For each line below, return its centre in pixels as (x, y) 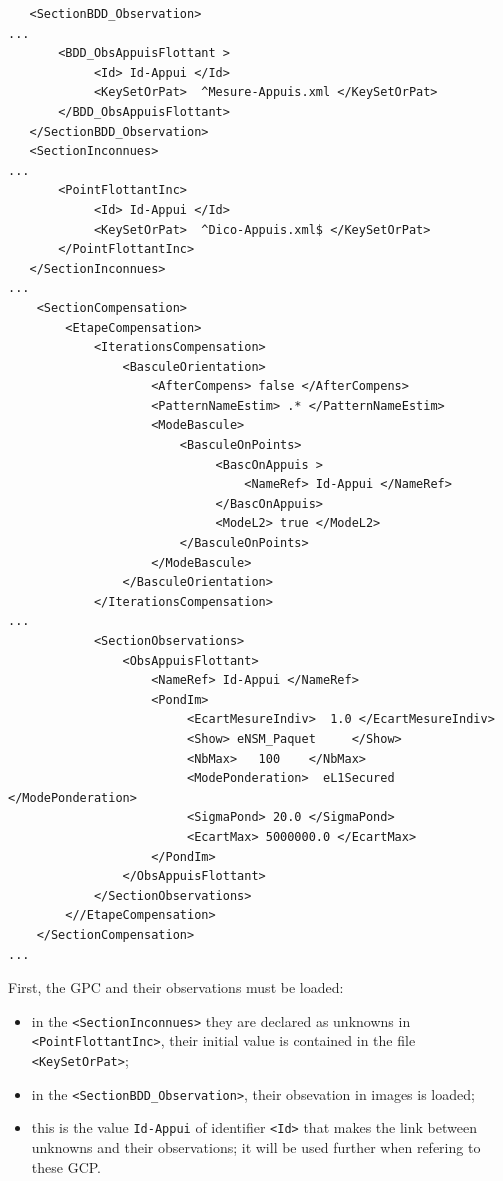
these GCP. (66, 1166)
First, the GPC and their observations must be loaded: (176, 987)
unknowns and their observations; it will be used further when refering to (256, 1146)
